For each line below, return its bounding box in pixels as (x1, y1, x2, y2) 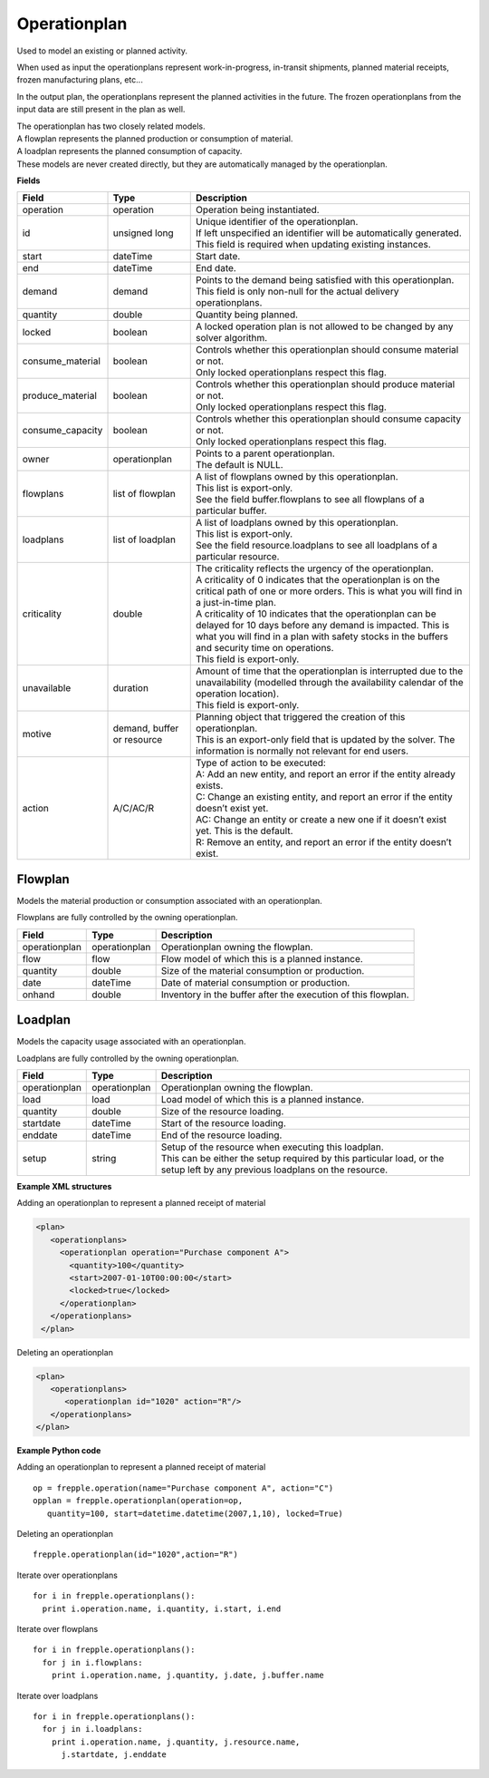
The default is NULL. (196, 459, 284, 471)
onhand (22, 988, 55, 1001)
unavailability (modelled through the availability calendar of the (196, 676, 464, 689)
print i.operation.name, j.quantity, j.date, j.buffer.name (51, 1670, 325, 1681)
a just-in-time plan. (196, 597, 276, 609)
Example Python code (16, 1445, 101, 1456)
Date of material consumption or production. (160, 976, 350, 988)
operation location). (196, 687, 280, 700)
